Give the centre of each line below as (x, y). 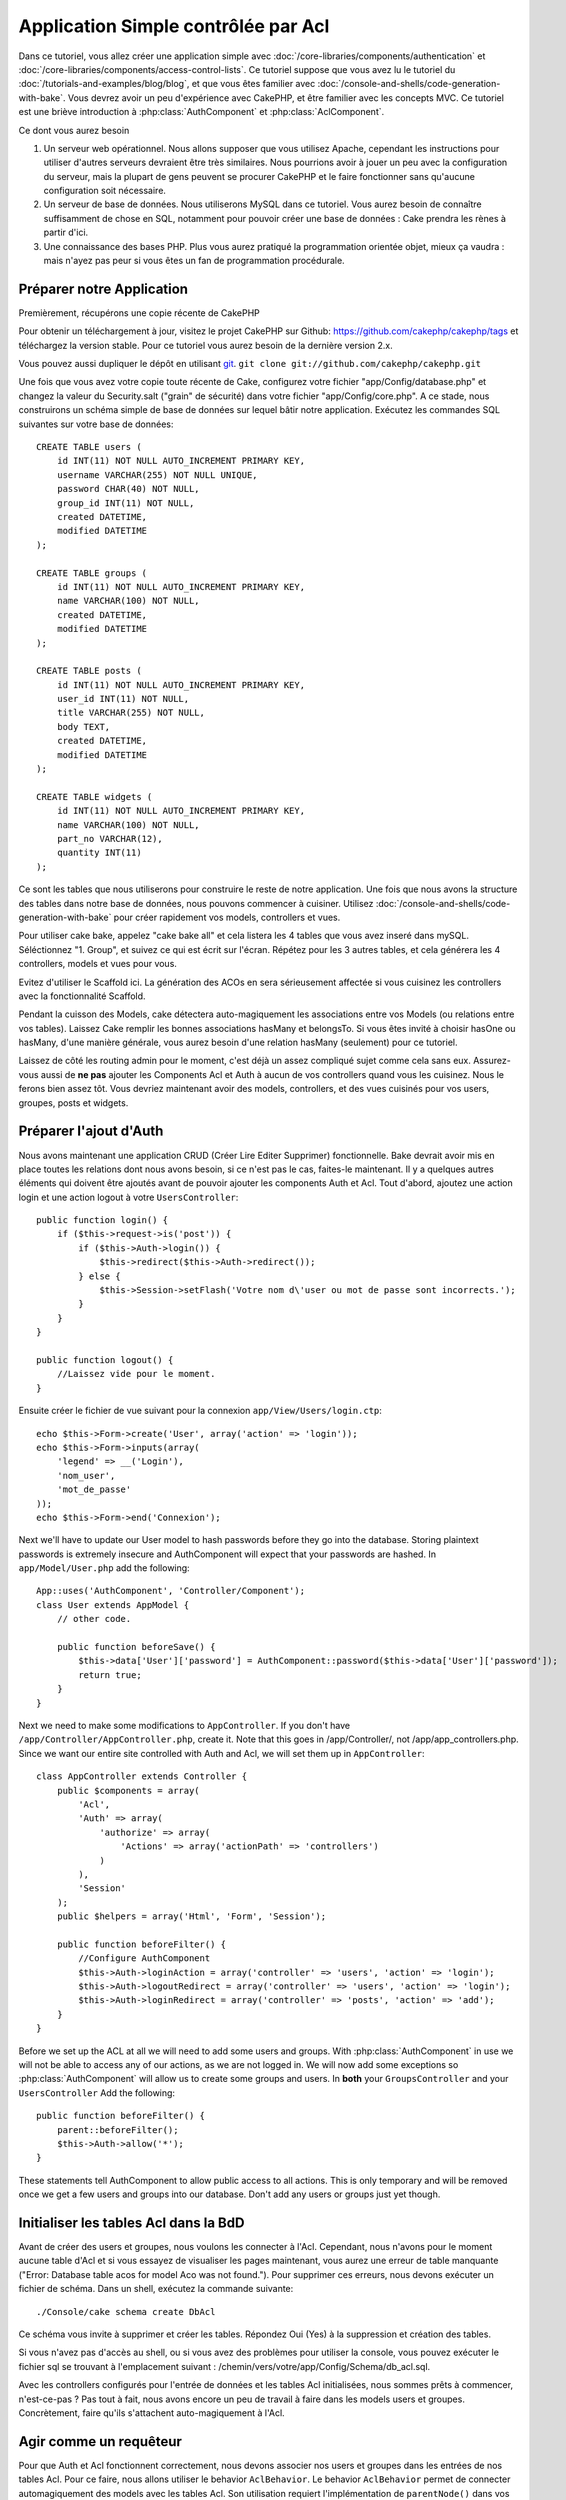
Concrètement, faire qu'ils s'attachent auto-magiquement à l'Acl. (151, 2412)
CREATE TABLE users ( (89, 447)
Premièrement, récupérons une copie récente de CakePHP (139, 312)
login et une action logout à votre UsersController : (128, 1197)
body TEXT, (83, 726)
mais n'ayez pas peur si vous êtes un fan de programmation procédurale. (194, 261)
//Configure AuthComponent (144, 1958)
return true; (110, 1674)
